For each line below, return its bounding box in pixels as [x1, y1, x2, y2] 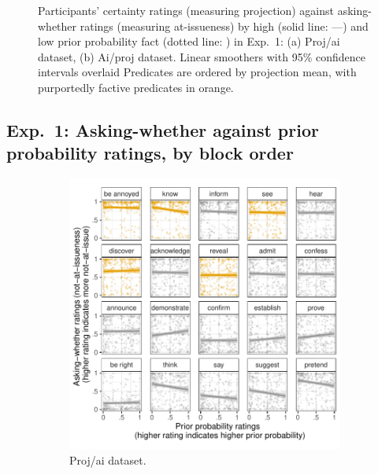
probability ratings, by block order [6, 141, 294, 165]
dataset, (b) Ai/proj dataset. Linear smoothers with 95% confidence [38, 48, 365, 64]
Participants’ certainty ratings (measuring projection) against [38, 2, 335, 18]
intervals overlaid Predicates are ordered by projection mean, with [38, 64, 357, 80]
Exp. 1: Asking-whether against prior [6, 117, 319, 141]
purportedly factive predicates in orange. [38, 79, 234, 95]
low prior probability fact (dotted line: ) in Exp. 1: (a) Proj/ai [38, 33, 340, 50]
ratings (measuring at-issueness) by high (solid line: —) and [80, 17, 369, 34]
